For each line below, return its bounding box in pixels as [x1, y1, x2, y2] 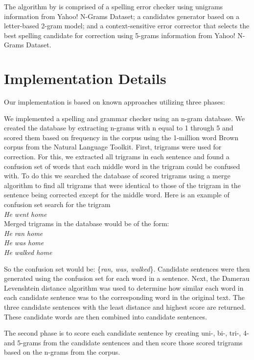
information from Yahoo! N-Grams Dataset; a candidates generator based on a [4, 11, 240, 21]
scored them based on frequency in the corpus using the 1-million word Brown [4, 132, 239, 142]
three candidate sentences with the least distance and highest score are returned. [4, 301, 246, 312]
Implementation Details [4, 68, 166, 88]
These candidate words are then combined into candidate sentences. [4, 311, 207, 321]
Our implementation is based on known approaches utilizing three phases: [4, 97, 225, 107]
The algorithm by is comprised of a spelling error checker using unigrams [4, 1, 223, 11]
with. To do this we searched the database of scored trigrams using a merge [4, 170, 231, 181]
